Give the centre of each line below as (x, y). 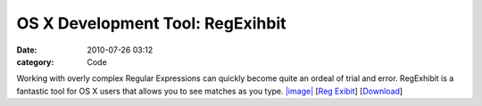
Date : (27, 50)
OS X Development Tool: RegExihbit (151, 23)
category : (35, 61)
